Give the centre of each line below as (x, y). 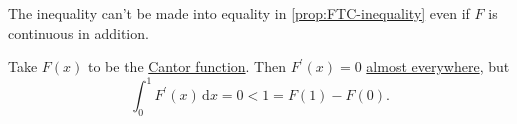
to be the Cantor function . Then (187, 66)
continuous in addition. (78, 32)
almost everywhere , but (438, 66)
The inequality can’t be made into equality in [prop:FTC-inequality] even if (239, 13)
